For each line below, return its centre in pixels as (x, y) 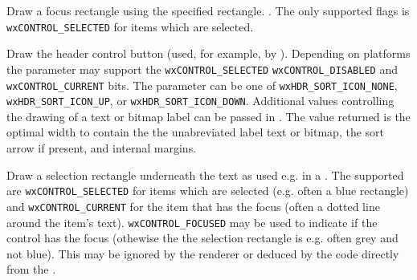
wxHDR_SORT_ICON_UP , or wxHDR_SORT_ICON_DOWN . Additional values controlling (200, 101)
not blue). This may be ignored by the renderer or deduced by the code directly (203, 253)
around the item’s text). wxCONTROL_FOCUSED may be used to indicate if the (192, 222)
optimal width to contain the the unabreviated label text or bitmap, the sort (196, 132)
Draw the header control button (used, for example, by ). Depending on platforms (208, 53)
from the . (31, 269)
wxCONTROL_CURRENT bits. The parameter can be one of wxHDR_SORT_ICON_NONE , (202, 85)
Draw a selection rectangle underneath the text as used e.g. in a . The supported (205, 174)
